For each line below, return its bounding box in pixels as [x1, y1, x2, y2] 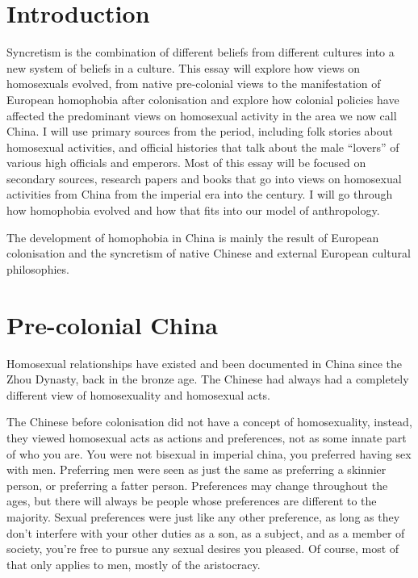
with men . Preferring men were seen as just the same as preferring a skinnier [6, 461, 387, 478]
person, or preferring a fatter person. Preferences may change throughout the [6, 476, 388, 493]
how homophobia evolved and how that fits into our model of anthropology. [6, 202, 380, 219]
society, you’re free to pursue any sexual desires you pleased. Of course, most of [6, 540, 399, 557]
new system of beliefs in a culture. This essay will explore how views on [6, 59, 361, 76]
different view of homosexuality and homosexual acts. [6, 386, 270, 403]
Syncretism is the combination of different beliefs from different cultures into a [6, 44, 395, 61]
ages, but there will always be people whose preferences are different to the [6, 492, 377, 509]
